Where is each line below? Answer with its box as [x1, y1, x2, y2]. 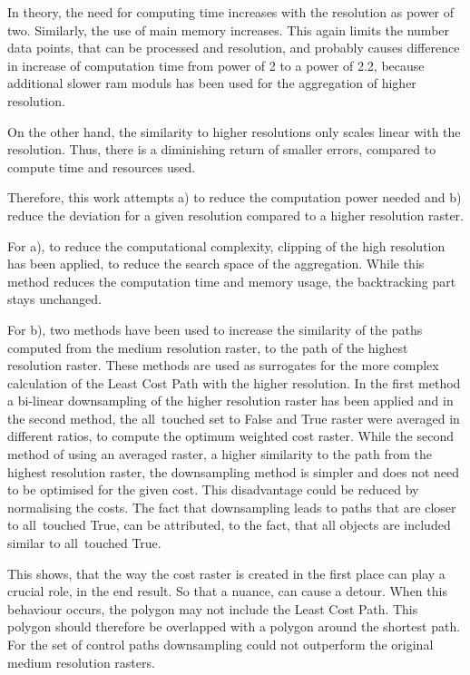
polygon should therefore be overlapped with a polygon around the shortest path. [7, 617, 461, 636]
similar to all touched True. [7, 533, 162, 553]
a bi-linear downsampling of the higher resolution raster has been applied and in [7, 391, 454, 410]
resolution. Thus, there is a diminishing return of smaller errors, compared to [7, 140, 436, 159]
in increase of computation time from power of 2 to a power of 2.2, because [7, 55, 425, 74]
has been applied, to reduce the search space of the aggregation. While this [7, 254, 425, 273]
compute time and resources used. [7, 157, 196, 176]
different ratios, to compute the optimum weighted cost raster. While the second [7, 426, 454, 445]
